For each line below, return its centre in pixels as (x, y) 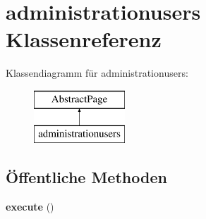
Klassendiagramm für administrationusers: (97, 73)
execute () (30, 207)
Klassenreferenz (84, 39)
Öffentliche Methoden (86, 177)
